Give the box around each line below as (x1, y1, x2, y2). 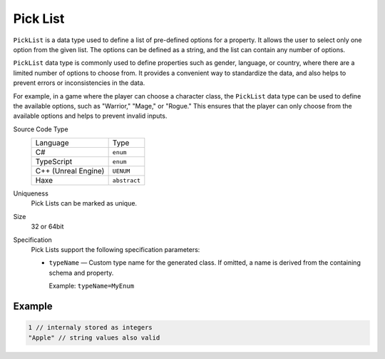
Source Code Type (13, 125, 68, 133)
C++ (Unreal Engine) (35, 166, 105, 176)
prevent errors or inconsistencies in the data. (13, 79, 145, 87)
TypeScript (35, 157, 73, 167)
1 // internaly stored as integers (28, 323, 153, 332)
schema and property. (48, 268, 114, 277)
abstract (112, 176, 141, 184)
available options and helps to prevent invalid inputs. (13, 111, 168, 121)
